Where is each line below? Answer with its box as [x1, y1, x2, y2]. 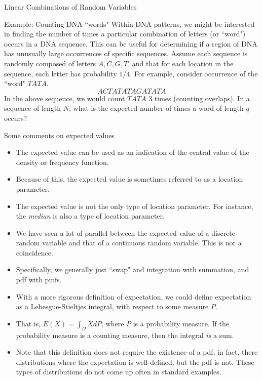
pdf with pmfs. [16, 274, 62, 285]
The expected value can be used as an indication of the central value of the [16, 147, 249, 157]
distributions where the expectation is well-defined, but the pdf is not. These [16, 356, 254, 367]
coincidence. [16, 247, 53, 258]
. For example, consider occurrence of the [130, 68, 258, 78]
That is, [16, 318, 41, 328]
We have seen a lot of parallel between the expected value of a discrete [16, 227, 236, 238]
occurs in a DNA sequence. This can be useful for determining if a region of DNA [4, 38, 257, 49]
